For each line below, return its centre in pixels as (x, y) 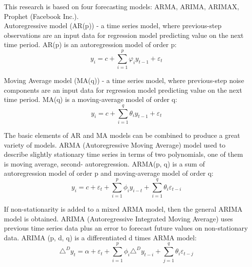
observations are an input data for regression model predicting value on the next (124, 35)
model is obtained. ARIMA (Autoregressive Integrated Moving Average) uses (118, 218)
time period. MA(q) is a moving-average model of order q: (91, 99)
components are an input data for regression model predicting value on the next (123, 90)
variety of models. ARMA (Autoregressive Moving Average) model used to (115, 144)
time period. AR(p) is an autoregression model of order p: (90, 44)
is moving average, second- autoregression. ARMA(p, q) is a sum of (104, 163)
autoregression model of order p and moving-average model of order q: (109, 173)
